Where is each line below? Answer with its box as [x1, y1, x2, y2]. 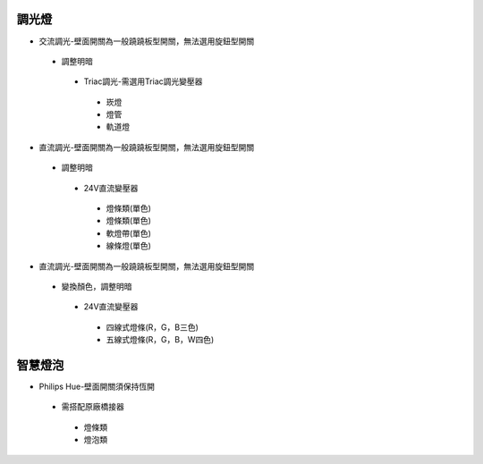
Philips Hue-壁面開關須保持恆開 [38, 381, 156, 392]
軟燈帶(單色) [106, 228, 152, 239]
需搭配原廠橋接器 [61, 401, 124, 412]
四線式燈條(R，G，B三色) [106, 322, 199, 333]
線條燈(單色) [106, 240, 152, 251]
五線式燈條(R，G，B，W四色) [106, 334, 215, 345]
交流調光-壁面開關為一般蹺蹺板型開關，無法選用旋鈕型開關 [38, 36, 255, 46]
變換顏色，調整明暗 [61, 281, 132, 291]
